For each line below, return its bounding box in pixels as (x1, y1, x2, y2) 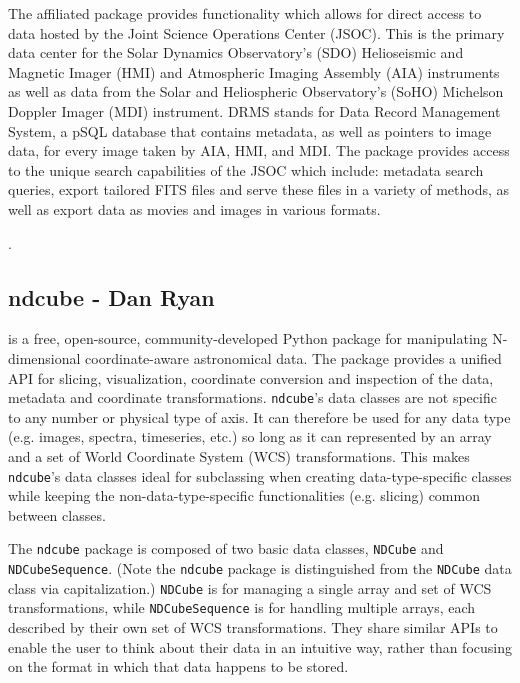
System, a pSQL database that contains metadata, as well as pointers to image (8, 120, 492, 141)
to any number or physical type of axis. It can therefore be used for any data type (8, 406, 511, 427)
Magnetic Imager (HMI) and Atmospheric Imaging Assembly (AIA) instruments (8, 61, 500, 82)
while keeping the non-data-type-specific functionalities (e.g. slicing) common (8, 485, 480, 506)
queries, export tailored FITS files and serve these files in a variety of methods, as (8, 179, 510, 200)
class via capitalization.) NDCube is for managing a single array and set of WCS (8, 577, 492, 598)
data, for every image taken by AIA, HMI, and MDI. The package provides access (8, 140, 510, 161)
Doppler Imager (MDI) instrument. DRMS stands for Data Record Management (8, 100, 501, 121)
